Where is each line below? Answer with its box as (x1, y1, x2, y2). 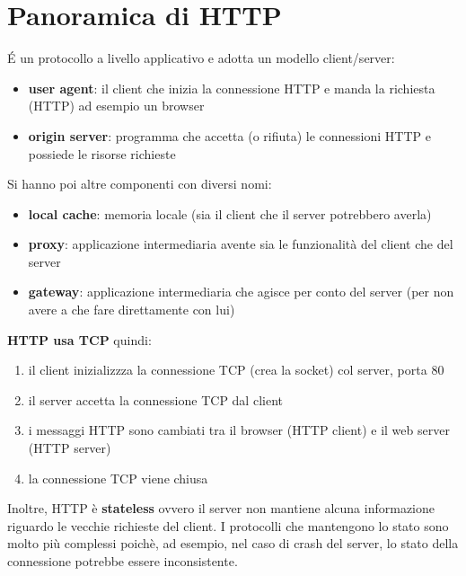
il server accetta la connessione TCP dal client (28, 390, 283, 409)
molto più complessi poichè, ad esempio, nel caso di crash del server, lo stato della (7, 534, 459, 553)
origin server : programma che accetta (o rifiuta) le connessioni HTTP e (28, 126, 431, 145)
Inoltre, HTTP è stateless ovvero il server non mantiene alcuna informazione (7, 499, 435, 518)
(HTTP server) (28, 439, 111, 457)
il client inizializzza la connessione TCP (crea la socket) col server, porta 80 (28, 360, 444, 379)
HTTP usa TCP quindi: (7, 330, 152, 349)
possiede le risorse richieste (28, 144, 176, 163)
